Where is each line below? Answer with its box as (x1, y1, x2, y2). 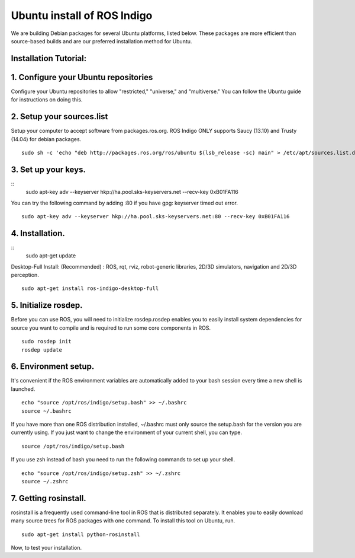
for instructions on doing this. (11, 96, 83, 103)
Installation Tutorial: (11, 53, 87, 63)
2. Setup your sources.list (11, 111, 108, 122)
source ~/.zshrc (21, 478, 69, 484)
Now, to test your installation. (11, 544, 82, 551)
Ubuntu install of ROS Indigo (11, 9, 153, 22)
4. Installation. (11, 228, 65, 238)
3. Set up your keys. (11, 164, 86, 174)
